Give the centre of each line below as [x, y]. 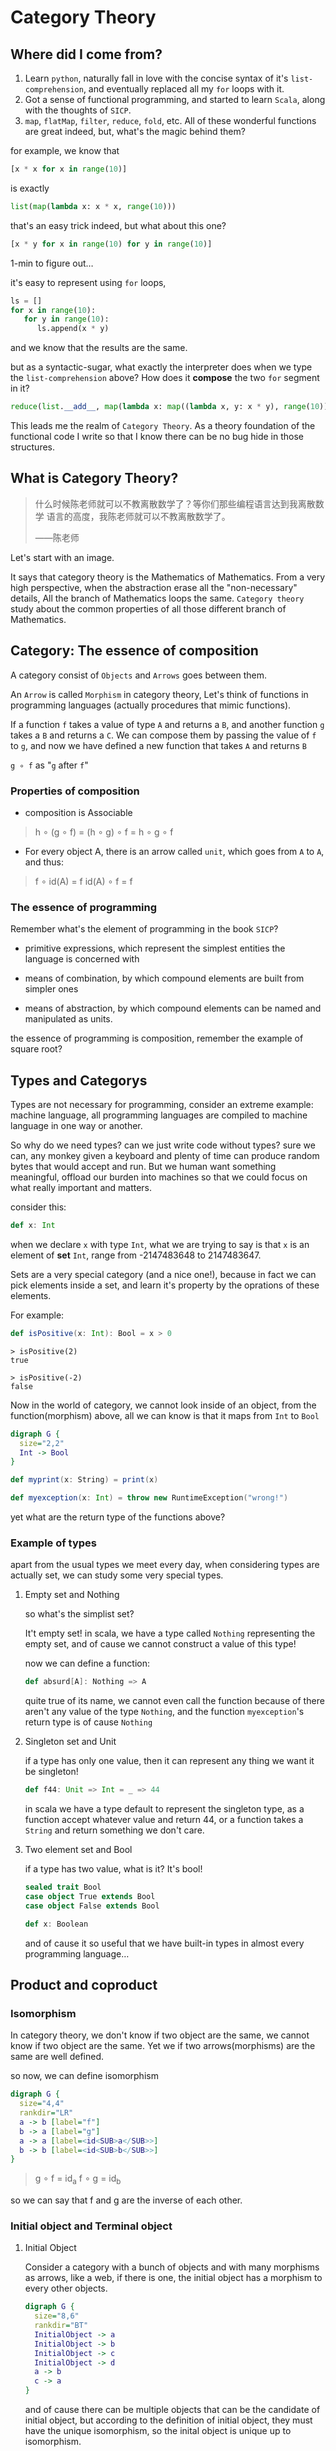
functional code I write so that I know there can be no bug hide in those [157, 436]
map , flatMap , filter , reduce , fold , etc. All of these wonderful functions [170, 120]
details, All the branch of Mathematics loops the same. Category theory [157, 598]
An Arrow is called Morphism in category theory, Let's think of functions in [159, 694]
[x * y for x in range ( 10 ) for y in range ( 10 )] [111, 244]
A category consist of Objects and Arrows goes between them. [138, 675]
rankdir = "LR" [46, 2113]
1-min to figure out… [52, 263]
